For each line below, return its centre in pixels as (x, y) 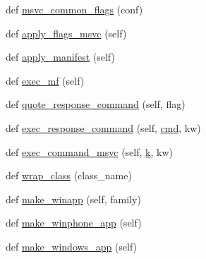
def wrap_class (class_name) (69, 175)
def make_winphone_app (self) (74, 223)
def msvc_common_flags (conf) (74, 9)
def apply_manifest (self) (60, 57)
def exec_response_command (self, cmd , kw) (103, 127)
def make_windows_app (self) (72, 246)
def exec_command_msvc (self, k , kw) (89, 151)
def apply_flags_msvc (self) (66, 33)
